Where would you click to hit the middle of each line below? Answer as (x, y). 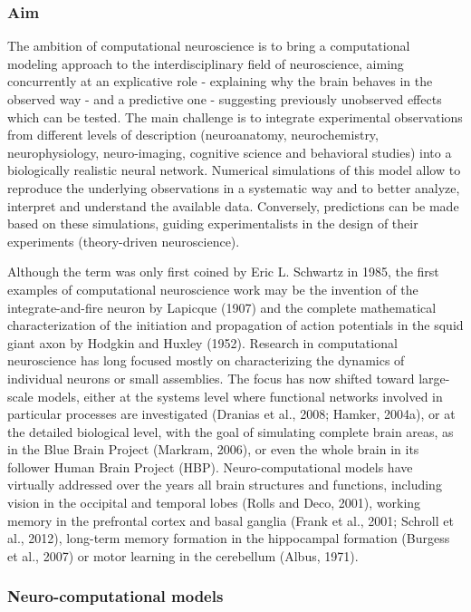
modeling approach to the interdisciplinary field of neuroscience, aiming (206, 63)
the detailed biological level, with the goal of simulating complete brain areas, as (231, 431)
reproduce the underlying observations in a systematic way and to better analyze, (234, 187)
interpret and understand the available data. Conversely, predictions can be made (233, 205)
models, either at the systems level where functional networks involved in (240, 396)
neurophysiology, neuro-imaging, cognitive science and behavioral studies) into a (230, 152)
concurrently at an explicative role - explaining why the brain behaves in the (220, 81)
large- (434, 378)
